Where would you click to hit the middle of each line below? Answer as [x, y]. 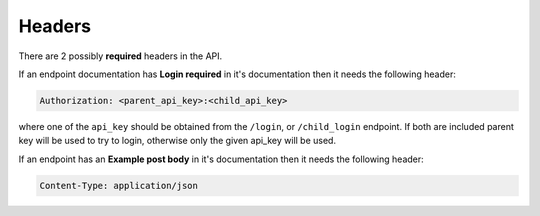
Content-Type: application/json [119, 185]
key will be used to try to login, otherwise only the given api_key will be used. [177, 141]
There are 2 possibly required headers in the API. [120, 56]
